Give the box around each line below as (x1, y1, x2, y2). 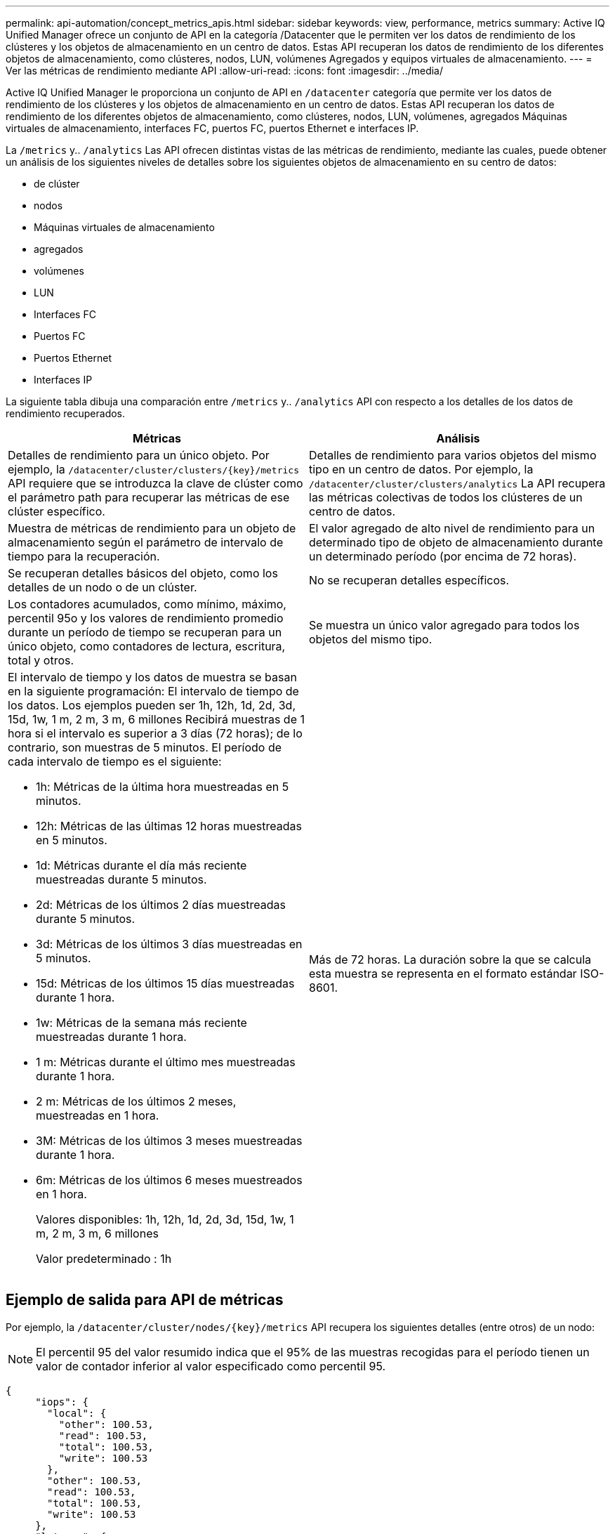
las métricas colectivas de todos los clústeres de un (309, 490, 583, 504)
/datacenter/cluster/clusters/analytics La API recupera (309, 476, 606, 490)
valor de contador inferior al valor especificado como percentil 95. (36, 1358, 386, 1373)
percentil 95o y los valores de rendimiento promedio (8, 611, 284, 625)
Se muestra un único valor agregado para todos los (309, 618, 580, 632)
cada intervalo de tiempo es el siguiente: (8, 754, 222, 768)
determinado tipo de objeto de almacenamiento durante (309, 535, 603, 549)
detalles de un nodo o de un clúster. (8, 580, 197, 594)
